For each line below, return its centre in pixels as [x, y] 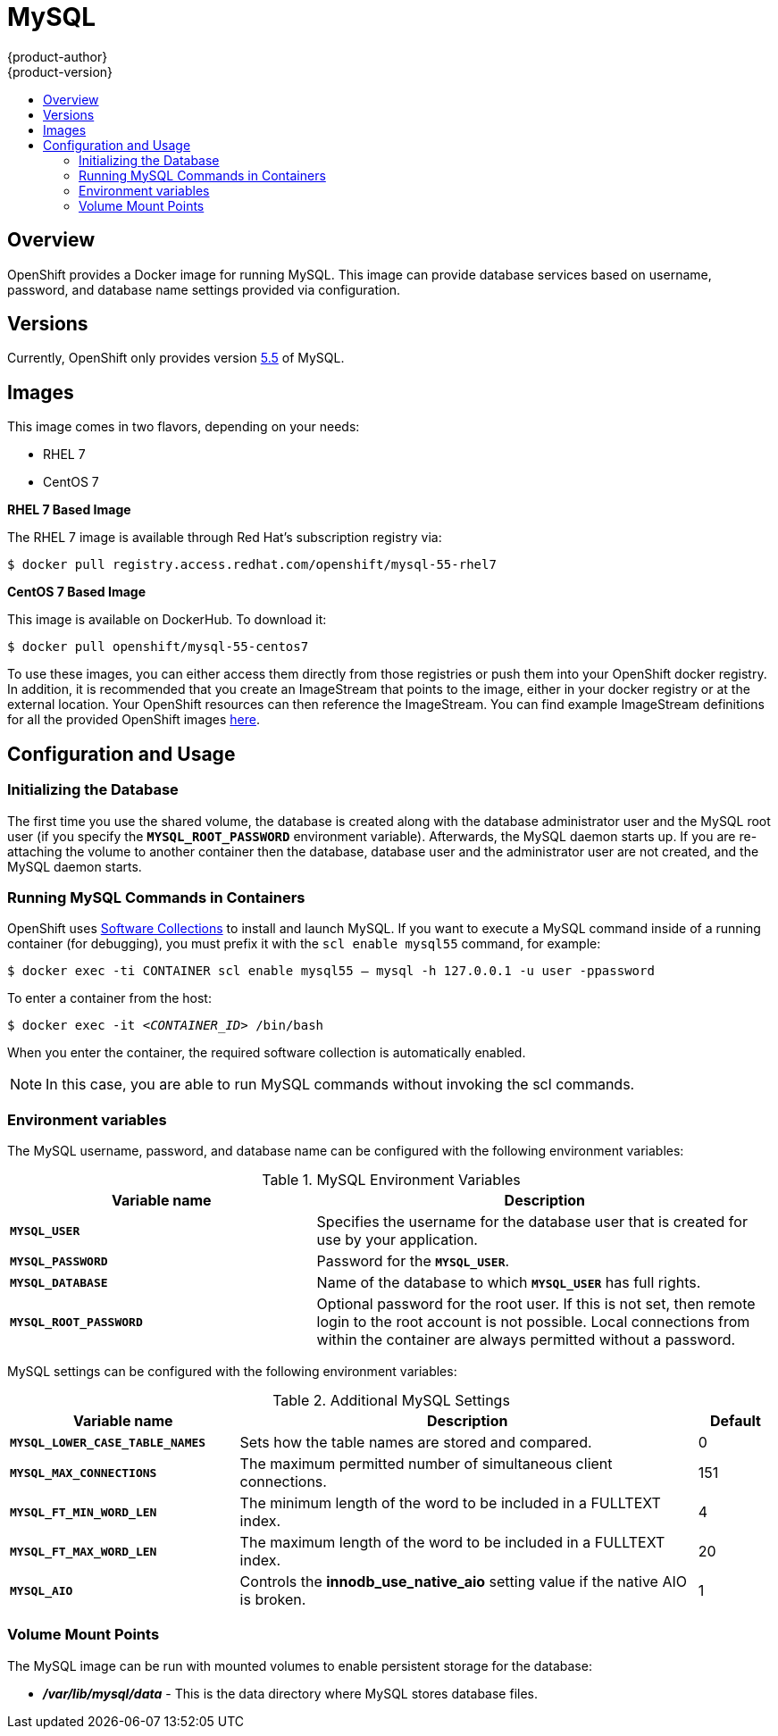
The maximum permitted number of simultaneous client [426, 1464]
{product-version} [60, 71]
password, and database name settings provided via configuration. [204, 289]
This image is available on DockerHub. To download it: [167, 620]
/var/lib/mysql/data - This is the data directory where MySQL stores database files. [290, 1693]
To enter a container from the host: [109, 998]
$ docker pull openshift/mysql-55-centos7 [158, 647]
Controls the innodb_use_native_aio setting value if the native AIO [463, 1582]
